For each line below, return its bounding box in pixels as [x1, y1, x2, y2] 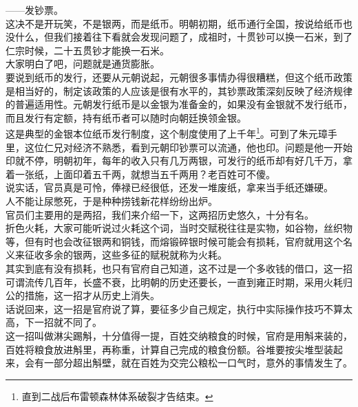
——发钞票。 [6, 3, 63, 16]
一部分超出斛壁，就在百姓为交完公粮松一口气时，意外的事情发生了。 [43, 355, 352, 370]
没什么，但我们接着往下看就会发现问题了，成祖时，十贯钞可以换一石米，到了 [6, 30, 352, 44]
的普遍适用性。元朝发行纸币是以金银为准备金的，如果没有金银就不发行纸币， [6, 97, 352, 111]
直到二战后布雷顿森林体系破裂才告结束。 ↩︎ [21, 388, 213, 403]
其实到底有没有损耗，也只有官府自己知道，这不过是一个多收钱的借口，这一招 [6, 261, 352, 275]
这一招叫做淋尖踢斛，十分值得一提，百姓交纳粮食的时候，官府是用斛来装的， [6, 328, 352, 342]
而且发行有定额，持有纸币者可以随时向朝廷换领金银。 [6, 110, 246, 124]
